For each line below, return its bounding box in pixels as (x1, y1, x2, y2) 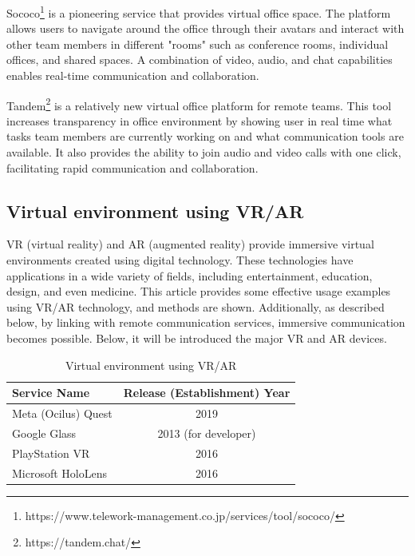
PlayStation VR (12, 444, 90, 461)
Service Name (12, 384, 90, 401)
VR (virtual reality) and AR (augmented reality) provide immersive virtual (6, 236, 374, 252)
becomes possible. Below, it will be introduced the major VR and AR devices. (6, 330, 387, 347)
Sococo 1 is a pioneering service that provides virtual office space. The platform (6, 2, 391, 21)
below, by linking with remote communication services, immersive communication (6, 314, 405, 331)
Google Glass (12, 424, 77, 441)
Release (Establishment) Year (123, 384, 290, 401)
